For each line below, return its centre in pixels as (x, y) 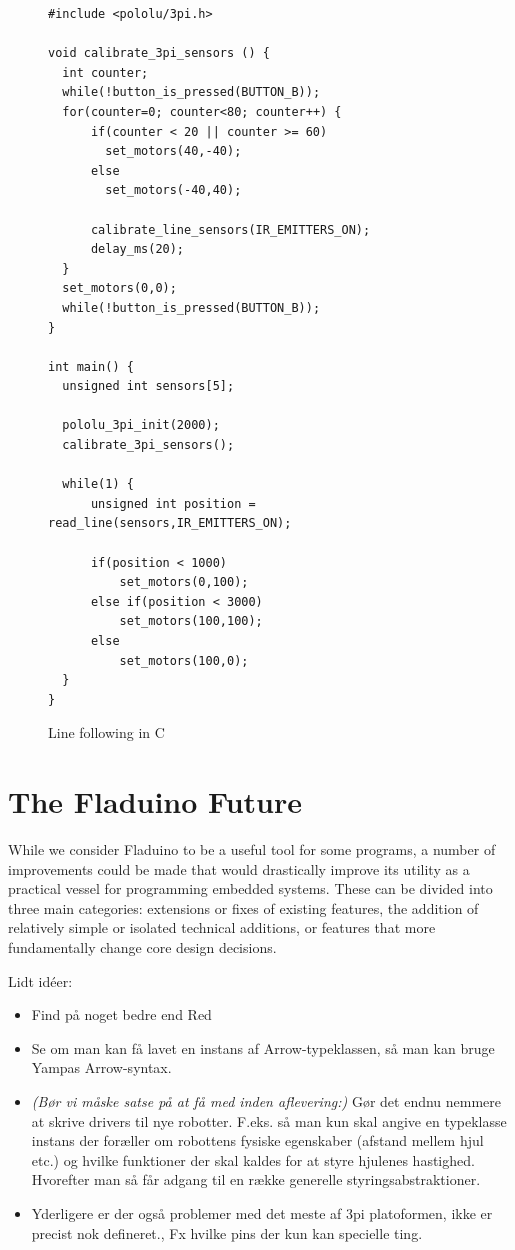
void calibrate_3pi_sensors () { (159, 53)
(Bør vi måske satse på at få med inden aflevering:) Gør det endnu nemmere (266, 1101)
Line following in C (106, 732)
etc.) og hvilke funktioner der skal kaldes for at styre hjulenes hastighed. (253, 1159)
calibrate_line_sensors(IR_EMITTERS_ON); (230, 229)
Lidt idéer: (40, 980)
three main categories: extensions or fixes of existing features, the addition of (243, 907)
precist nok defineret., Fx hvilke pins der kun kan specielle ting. (227, 1232)
